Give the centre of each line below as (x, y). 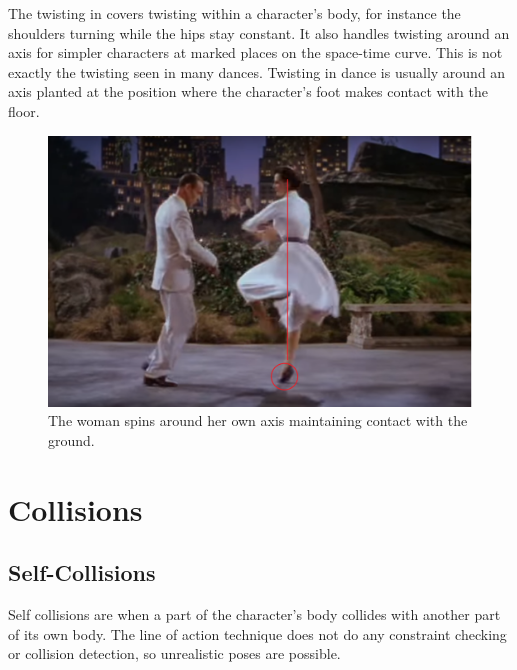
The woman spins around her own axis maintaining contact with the (258, 420)
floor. (24, 110)
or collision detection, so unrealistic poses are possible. (174, 653)
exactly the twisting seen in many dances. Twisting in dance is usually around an (257, 71)
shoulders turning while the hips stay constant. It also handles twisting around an (259, 32)
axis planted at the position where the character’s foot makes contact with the (248, 91)
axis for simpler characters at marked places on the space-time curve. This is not (255, 52)
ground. (71, 439)
